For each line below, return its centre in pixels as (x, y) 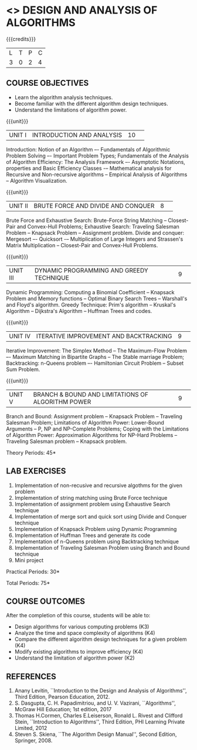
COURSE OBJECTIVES (47, 83)
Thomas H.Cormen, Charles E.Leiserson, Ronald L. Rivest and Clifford (98, 716)
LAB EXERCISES (36, 471)
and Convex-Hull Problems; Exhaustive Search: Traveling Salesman (98, 226)
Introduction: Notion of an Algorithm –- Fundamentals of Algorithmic (88, 149)
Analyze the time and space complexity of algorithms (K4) (85, 633)
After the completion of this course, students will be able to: (78, 616)
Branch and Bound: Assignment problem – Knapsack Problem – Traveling (94, 416)
